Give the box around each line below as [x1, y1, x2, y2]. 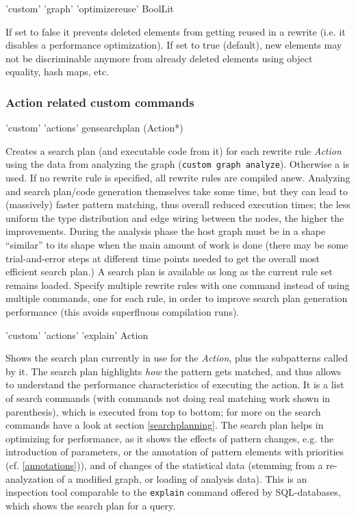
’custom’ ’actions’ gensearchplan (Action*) [5, 121, 183, 135]
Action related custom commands [5, 93, 194, 110]
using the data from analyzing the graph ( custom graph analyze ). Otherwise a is [5, 157, 350, 171]
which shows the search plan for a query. [5, 498, 176, 512]
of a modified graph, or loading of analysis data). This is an [57, 471, 307, 486]
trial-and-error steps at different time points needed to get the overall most [5, 251, 320, 265]
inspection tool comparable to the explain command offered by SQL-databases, [5, 485, 341, 499]
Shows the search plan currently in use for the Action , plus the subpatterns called [5, 351, 348, 365]
